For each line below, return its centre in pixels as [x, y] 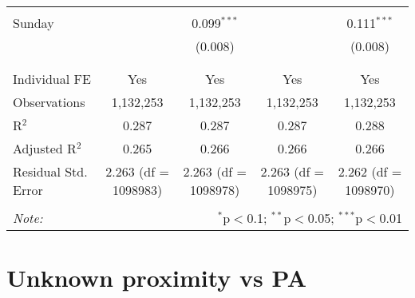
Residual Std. [50, 171]
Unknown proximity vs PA [157, 278]
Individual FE [52, 79]
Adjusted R [45, 148]
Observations [49, 102]
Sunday [34, 23]
